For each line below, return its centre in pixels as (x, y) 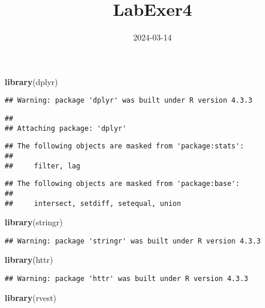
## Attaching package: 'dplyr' (66, 128)
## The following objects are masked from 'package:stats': (125, 146)
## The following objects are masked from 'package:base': (122, 184)
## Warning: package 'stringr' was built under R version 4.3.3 (133, 241)
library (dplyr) (31, 81)
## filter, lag (43, 166)
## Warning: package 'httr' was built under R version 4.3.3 (127, 279)
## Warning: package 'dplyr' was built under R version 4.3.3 (129, 101)
